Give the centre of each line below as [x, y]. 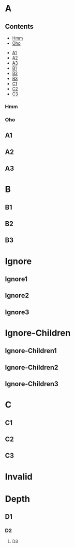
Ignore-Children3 [32, 384]
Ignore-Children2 [32, 367]
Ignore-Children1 [31, 351]
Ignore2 [17, 295]
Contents [19, 27]
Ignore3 [17, 312]
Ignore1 [16, 279]
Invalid [19, 477]
